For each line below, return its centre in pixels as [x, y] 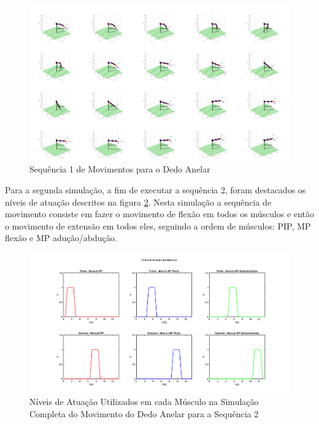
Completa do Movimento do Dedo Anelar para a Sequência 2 [144, 413]
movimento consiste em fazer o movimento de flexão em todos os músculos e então [159, 214]
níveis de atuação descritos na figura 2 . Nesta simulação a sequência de [138, 202]
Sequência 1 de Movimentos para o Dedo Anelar [120, 169]
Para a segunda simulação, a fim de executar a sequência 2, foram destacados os [156, 190]
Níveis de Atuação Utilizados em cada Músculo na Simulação [144, 402]
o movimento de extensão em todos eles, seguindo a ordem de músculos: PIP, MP [158, 225]
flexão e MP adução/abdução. [61, 238]
